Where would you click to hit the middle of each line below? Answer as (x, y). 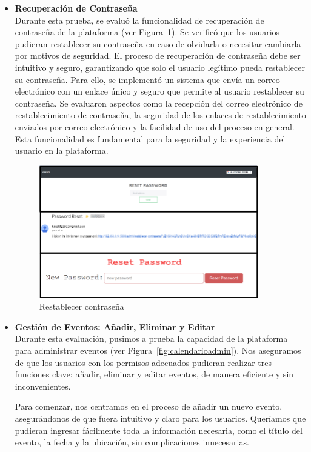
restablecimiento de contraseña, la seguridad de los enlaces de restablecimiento (160, 115)
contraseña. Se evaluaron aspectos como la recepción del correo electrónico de (159, 103)
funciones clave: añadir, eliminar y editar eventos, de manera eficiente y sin (154, 374)
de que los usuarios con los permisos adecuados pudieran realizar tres (143, 362)
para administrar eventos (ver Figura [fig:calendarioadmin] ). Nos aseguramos (158, 351)
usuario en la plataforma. (62, 151)
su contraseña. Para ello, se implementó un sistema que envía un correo (147, 79)
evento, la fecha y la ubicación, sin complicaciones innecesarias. (132, 442)
